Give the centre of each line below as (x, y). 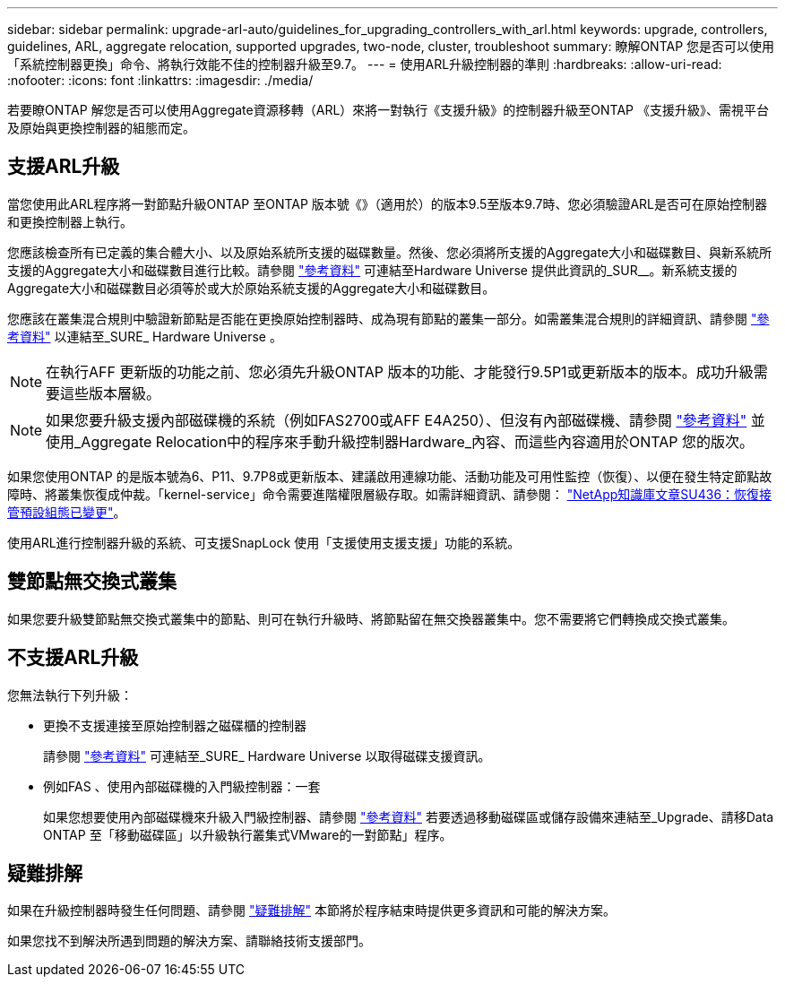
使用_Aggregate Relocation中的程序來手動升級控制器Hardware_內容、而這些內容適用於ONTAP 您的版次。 (400, 441)
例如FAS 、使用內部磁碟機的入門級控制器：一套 (182, 786)
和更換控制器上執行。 (70, 221)
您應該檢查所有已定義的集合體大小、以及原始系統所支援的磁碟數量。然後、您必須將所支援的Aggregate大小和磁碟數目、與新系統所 (390, 252)
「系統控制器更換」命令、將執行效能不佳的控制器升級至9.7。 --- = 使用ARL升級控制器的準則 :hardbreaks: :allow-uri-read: (365, 64)
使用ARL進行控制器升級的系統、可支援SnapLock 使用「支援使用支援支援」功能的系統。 (264, 542)
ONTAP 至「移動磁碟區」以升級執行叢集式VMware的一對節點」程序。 (248, 834)
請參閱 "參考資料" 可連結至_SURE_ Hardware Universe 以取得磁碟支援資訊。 (267, 755)
